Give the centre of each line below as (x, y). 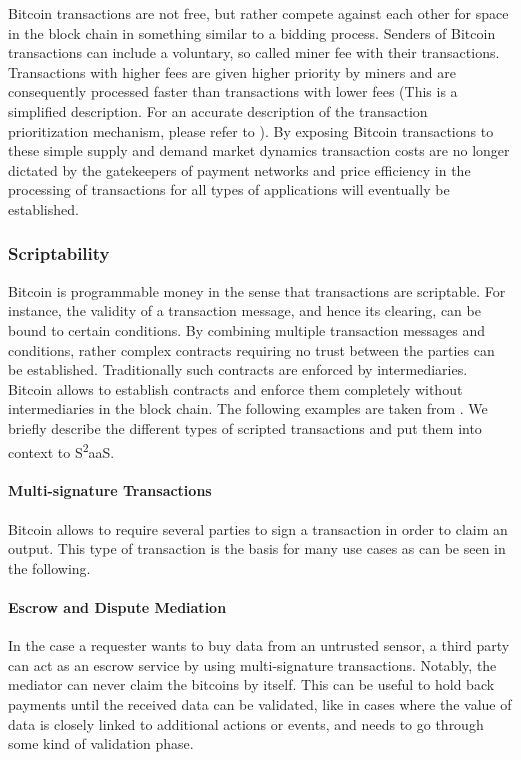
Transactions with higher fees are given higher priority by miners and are (232, 71)
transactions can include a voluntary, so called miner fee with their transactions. (254, 52)
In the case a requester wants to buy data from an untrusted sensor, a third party (259, 645)
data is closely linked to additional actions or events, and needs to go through (246, 723)
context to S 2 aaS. (61, 450)
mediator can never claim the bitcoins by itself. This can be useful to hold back (251, 684)
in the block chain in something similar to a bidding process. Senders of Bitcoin (252, 32)
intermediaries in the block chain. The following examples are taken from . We (248, 408)
